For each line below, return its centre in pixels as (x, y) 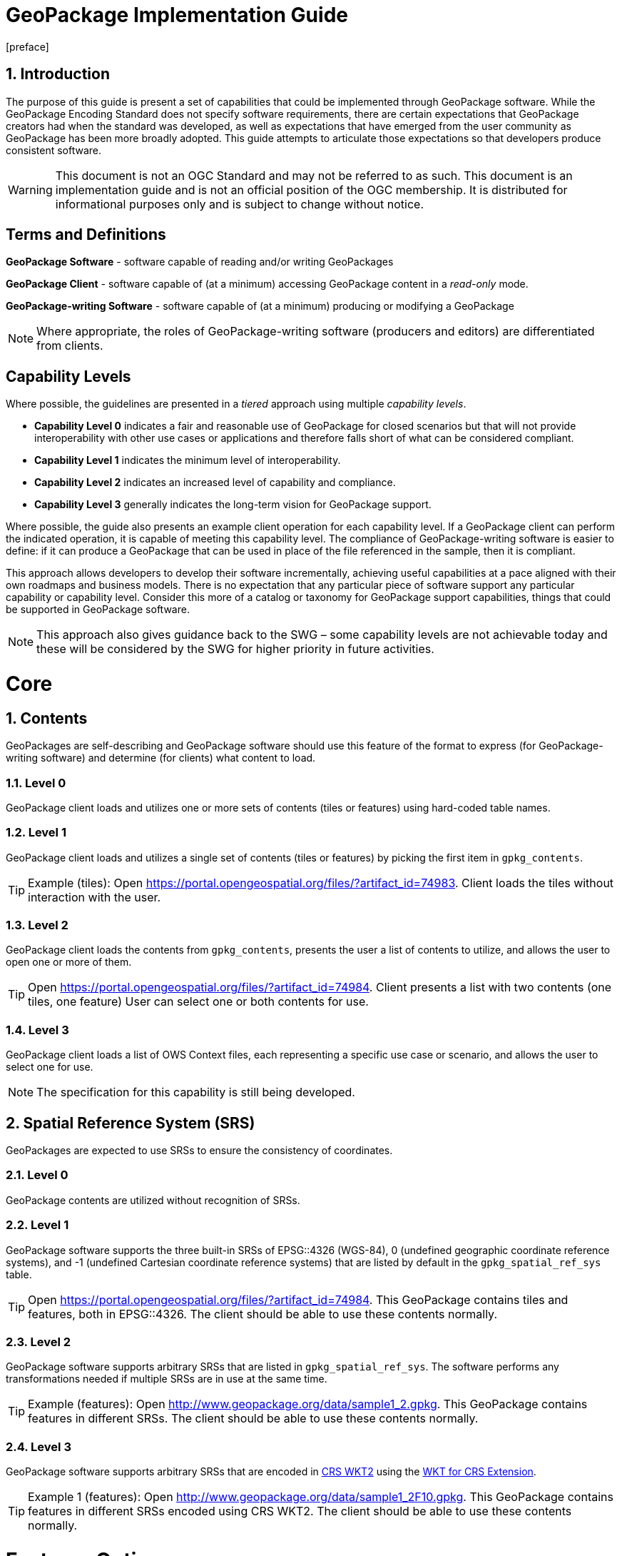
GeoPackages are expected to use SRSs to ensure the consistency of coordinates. (199, 1151)
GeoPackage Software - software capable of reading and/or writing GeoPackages (200, 262)
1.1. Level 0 (36, 783)
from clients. (70, 346)
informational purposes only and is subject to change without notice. (239, 204)
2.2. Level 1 (37, 1225)
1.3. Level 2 (37, 925)
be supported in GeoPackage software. (98, 610)
